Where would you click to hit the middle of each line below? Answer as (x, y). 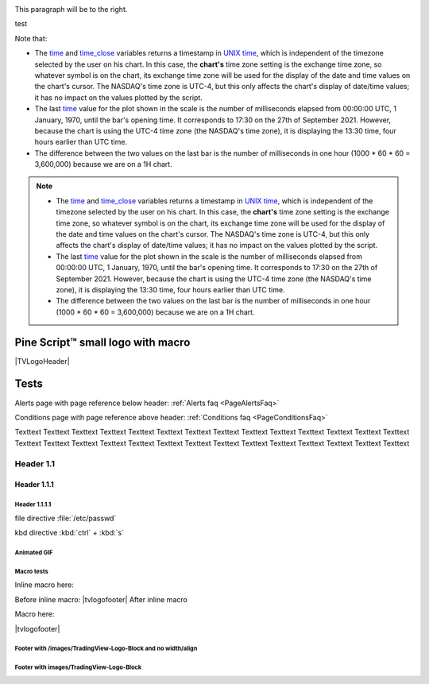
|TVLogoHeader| (43, 361)
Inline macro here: (44, 585)
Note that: (31, 38)
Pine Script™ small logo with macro (102, 342)
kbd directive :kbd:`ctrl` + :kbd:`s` (70, 533)
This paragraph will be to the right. (71, 9)
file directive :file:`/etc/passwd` (66, 518)
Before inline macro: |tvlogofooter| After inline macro (101, 599)
